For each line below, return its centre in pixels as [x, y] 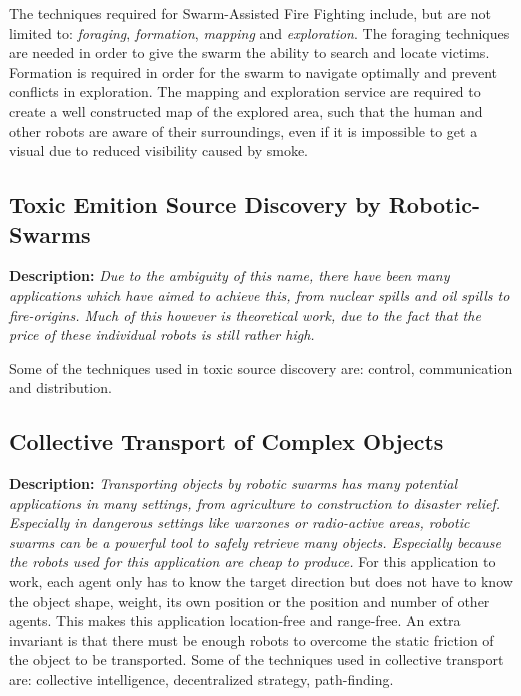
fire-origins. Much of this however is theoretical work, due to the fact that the [245, 314]
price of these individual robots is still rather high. [162, 334]
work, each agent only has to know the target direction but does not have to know [261, 581]
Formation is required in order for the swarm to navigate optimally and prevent [253, 71]
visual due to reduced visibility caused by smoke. [159, 150]
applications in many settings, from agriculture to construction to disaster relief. [254, 502]
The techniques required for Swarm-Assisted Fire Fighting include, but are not [250, 13]
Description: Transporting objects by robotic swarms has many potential [233, 483]
